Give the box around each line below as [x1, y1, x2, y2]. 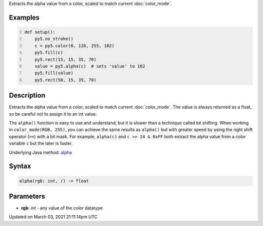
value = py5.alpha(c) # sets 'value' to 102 [35, 63, 146, 69]
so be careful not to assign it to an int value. [9, 111, 97, 117]
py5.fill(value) [35, 70, 74, 76]
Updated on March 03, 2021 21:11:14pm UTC [9, 214, 98, 220]
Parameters [9, 192, 45, 200]
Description [9, 91, 46, 100]
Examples [9, 13, 40, 21]
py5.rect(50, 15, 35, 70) [35, 77, 97, 82]
